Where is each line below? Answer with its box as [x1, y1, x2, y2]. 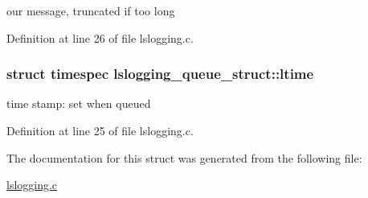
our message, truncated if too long [6, 2, 175, 19]
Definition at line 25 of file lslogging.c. [6, 122, 194, 138]
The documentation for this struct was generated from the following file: [6, 149, 362, 166]
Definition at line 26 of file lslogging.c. [6, 29, 194, 46]
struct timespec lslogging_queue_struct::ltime [6, 64, 314, 84]
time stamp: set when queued [6, 95, 151, 112]
